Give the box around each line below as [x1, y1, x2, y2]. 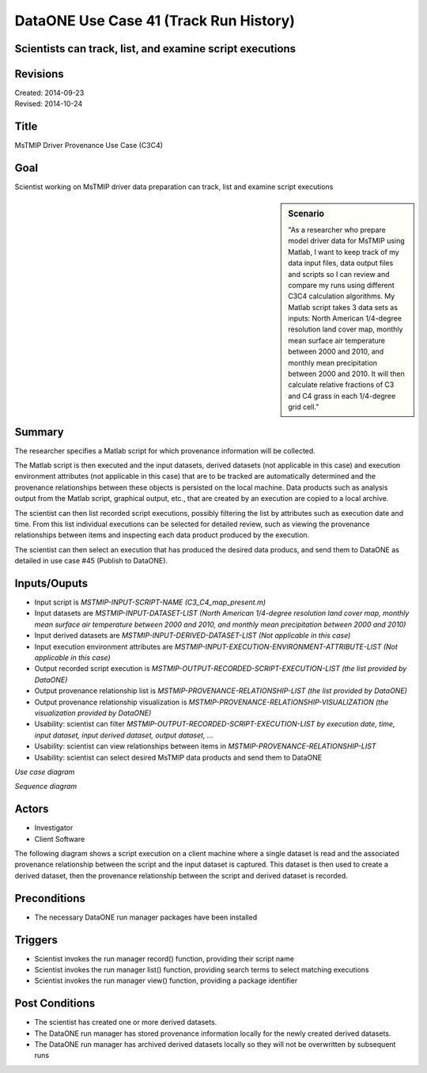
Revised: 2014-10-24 [14, 99, 83, 108]
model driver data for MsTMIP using [288, 236, 405, 245]
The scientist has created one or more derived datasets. [34, 1018, 217, 1027]
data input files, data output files [288, 258, 394, 268]
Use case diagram [14, 767, 75, 776]
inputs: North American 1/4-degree [288, 313, 402, 324]
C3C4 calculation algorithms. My [288, 291, 395, 301]
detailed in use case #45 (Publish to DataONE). [14, 556, 168, 566]
